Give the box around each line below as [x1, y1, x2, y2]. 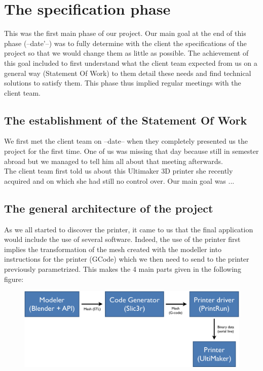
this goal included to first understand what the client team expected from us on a [4, 57, 257, 68]
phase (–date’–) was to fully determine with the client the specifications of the [4, 37, 247, 48]
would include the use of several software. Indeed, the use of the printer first [4, 234, 241, 244]
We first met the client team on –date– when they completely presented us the [4, 136, 248, 146]
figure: [4, 273, 24, 284]
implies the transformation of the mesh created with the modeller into [4, 243, 221, 254]
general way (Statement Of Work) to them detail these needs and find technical [4, 67, 251, 78]
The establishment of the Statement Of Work [4, 112, 247, 128]
